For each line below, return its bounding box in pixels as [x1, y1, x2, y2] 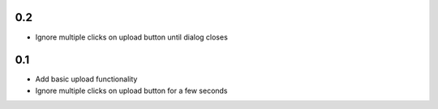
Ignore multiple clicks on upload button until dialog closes [35, 32, 229, 42]
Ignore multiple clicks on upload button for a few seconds [35, 86, 228, 95]
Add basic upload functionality [35, 74, 138, 84]
